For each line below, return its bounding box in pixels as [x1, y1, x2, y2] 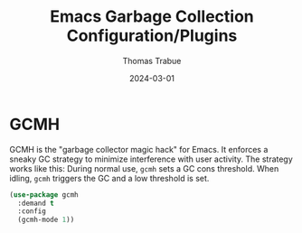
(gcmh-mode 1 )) [17, 215, 75, 225]
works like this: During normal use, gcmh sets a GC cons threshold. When [9, 163, 279, 173]
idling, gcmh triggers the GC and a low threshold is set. [9, 172, 210, 183]
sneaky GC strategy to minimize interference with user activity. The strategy [9, 154, 294, 164]
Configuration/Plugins [66, 25, 238, 46]
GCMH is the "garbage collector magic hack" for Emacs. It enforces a [9, 144, 269, 154]
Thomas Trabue [122, 55, 182, 66]
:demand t [17, 199, 54, 208]
